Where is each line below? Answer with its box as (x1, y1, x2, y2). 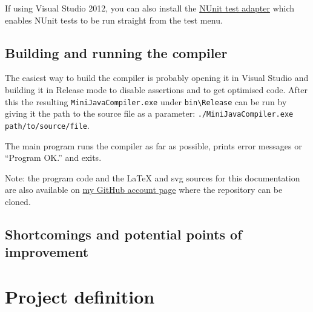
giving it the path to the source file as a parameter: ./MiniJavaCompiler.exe (5, 107, 294, 120)
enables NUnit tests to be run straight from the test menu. (5, 13, 223, 26)
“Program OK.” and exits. (5, 151, 102, 164)
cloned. (5, 195, 31, 207)
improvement (5, 242, 89, 261)
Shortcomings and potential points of (5, 224, 242, 243)
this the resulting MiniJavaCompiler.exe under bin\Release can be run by (5, 95, 287, 108)
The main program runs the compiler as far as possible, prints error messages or (5, 139, 302, 152)
